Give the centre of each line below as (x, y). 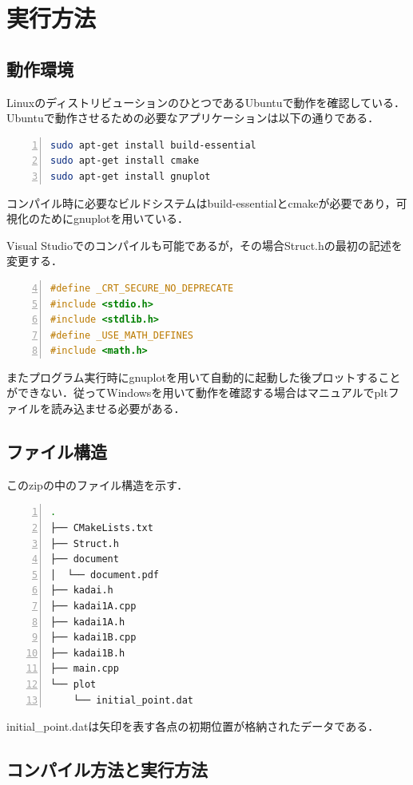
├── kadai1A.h (88, 622)
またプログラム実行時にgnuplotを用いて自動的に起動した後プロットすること (204, 377)
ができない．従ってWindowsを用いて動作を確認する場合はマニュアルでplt (197, 392)
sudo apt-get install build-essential (153, 145)
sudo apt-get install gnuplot (131, 176)
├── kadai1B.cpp (93, 638)
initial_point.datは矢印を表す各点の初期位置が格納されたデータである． (193, 726)
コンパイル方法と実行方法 (107, 769)
